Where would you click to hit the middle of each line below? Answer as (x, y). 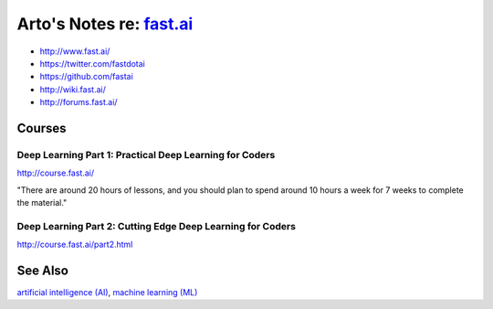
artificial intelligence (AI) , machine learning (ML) (107, 293)
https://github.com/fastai (87, 77)
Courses (42, 128)
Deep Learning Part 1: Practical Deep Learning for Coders (146, 154)
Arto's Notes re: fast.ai (105, 24)
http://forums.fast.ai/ (79, 102)
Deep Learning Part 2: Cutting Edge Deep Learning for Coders (157, 226)
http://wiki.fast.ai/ (73, 89)
